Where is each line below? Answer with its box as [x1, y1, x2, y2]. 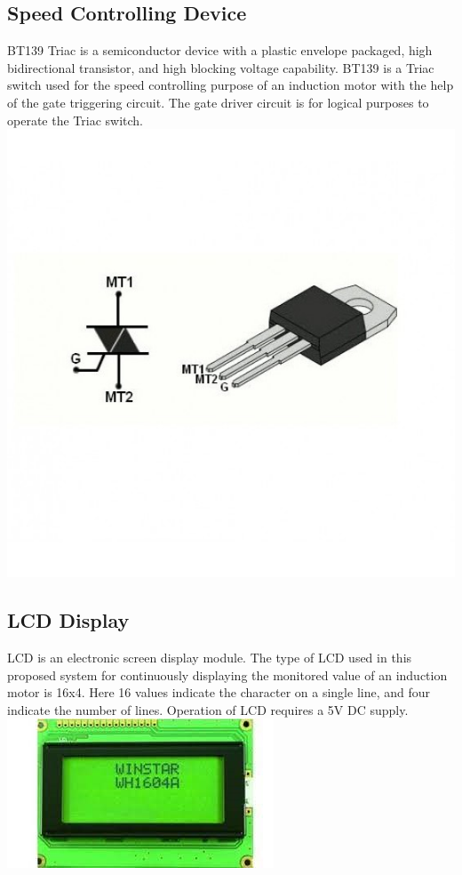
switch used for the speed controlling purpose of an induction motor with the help [7, 76, 454, 94]
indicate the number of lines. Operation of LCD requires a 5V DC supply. [7, 700, 409, 718]
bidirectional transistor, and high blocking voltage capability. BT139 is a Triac [7, 58, 434, 76]
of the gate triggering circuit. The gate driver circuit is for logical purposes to [7, 92, 429, 111]
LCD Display [7, 606, 130, 634]
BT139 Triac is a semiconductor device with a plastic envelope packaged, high [7, 41, 433, 60]
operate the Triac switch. [7, 110, 143, 129]
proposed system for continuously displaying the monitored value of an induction [7, 665, 448, 684]
